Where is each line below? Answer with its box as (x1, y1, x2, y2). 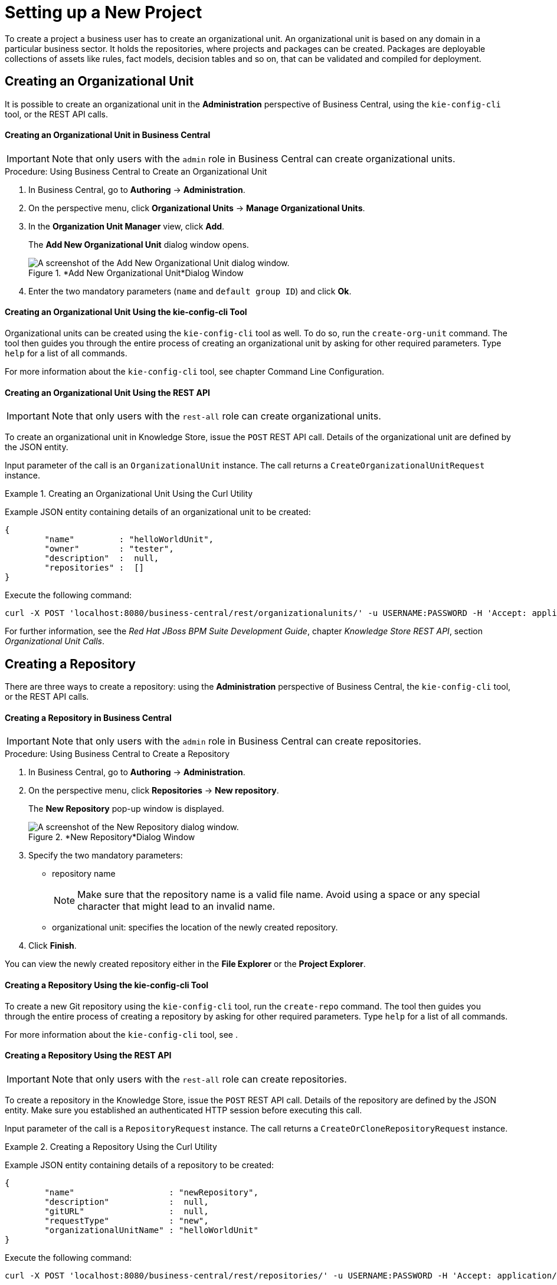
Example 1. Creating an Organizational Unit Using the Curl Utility (5, 489, 253, 499)
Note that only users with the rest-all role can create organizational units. (51, 410, 381, 422)
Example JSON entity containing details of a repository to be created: (5, 1159, 274, 1170)
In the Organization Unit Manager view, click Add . (28, 221, 225, 231)
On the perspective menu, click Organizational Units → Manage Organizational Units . (28, 202, 365, 213)
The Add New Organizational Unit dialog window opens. (28, 239, 249, 250)
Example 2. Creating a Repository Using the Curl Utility (5, 1141, 217, 1152)
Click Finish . (28, 940, 77, 951)
